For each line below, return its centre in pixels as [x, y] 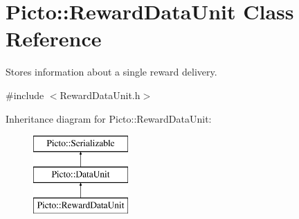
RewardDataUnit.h [100, 95]
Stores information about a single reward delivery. [111, 72]
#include [25, 95]
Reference [54, 38]
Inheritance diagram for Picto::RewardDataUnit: [109, 118]
